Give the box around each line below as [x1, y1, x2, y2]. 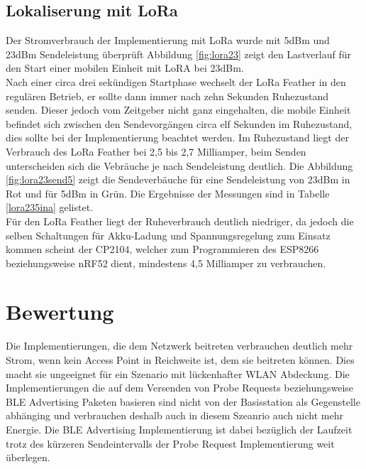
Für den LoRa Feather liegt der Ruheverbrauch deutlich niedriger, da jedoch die [6, 213, 354, 228]
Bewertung [6, 297, 114, 326]
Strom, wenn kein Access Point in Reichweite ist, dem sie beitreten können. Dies [6, 352, 355, 367]
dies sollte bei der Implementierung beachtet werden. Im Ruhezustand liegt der [6, 130, 349, 145]
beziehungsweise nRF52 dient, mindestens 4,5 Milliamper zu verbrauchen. [6, 255, 326, 270]
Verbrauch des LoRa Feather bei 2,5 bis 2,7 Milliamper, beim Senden [6, 144, 306, 158]
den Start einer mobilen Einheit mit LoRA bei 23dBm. [6, 60, 244, 75]
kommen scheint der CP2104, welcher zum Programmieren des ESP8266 [6, 242, 319, 257]
